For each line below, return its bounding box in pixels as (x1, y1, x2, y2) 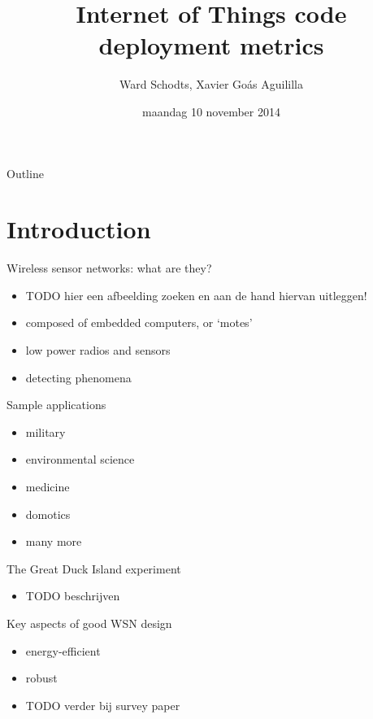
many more (25, 533, 82, 550)
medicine (25, 477, 70, 495)
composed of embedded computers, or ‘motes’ (25, 314, 253, 331)
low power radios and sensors (25, 342, 171, 358)
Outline (7, 164, 44, 181)
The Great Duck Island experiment (7, 560, 181, 577)
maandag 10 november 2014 (142, 102, 280, 120)
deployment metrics (98, 28, 324, 62)
